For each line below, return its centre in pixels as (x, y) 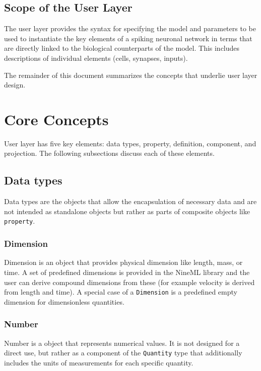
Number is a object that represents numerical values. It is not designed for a (122, 343)
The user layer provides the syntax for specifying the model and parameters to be (130, 28)
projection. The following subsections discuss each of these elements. (109, 153)
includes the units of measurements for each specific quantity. (99, 362)
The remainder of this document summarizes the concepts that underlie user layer (131, 75)
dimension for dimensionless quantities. (64, 301)
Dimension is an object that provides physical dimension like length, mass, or (123, 262)
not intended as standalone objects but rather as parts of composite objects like (127, 211)
